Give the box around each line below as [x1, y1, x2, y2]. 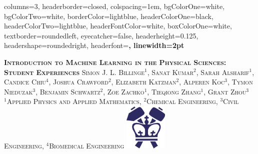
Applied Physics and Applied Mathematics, [6, 96, 141, 106]
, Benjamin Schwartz [35, 86, 100, 96]
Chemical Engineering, [146, 96, 218, 106]
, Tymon [227, 76, 253, 87]
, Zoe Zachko [103, 86, 144, 96]
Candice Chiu [4, 76, 46, 87]
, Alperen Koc [179, 76, 225, 87]
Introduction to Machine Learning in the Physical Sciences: [4, 56, 226, 67]
